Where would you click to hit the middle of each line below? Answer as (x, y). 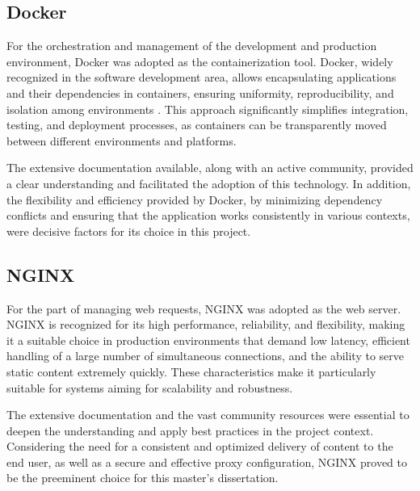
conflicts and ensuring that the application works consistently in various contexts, (208, 215)
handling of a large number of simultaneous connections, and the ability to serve (205, 356)
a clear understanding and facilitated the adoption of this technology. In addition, (209, 183)
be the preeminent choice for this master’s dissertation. (143, 478)
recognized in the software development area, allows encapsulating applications (202, 77)
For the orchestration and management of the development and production (192, 46)
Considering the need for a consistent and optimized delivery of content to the (200, 446)
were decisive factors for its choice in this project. (129, 231)
